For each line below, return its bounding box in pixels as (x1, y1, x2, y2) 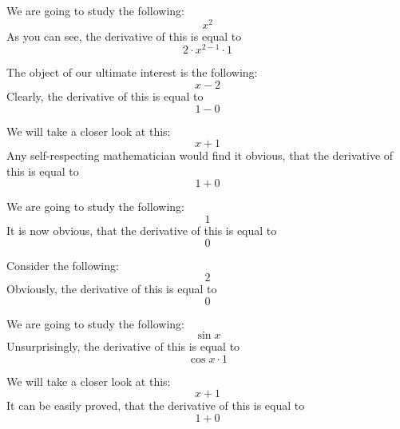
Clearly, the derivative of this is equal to (6, 87, 204, 104)
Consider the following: (6, 256, 119, 273)
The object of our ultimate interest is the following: (6, 64, 258, 81)
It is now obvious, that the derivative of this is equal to (6, 221, 277, 238)
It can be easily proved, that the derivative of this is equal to (6, 397, 305, 414)
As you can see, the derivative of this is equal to (6, 27, 242, 44)
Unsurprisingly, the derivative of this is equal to (6, 338, 240, 355)
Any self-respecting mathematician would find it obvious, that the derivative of (6, 147, 394, 164)
